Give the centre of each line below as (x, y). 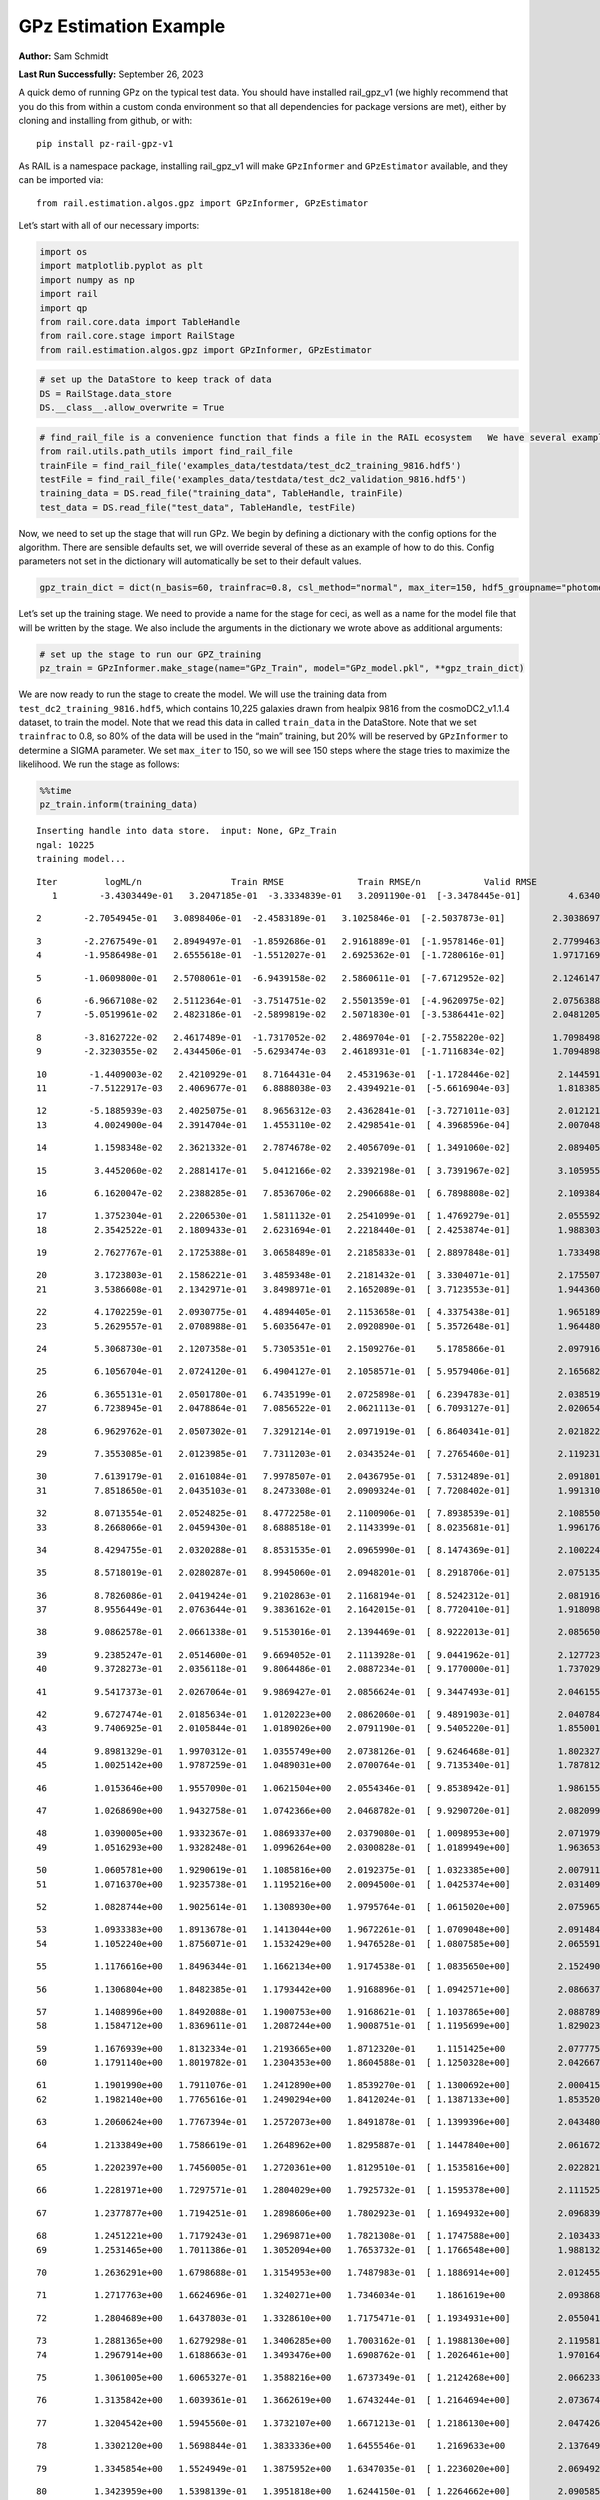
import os (63, 252)
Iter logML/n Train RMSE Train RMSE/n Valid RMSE (286, 881)
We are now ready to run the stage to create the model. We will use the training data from (202, 694)
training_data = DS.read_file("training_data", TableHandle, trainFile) (221, 493)
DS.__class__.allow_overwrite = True (132, 408)
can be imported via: (61, 180)
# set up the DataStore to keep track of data (155, 379)
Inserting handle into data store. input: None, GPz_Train (186, 831)
